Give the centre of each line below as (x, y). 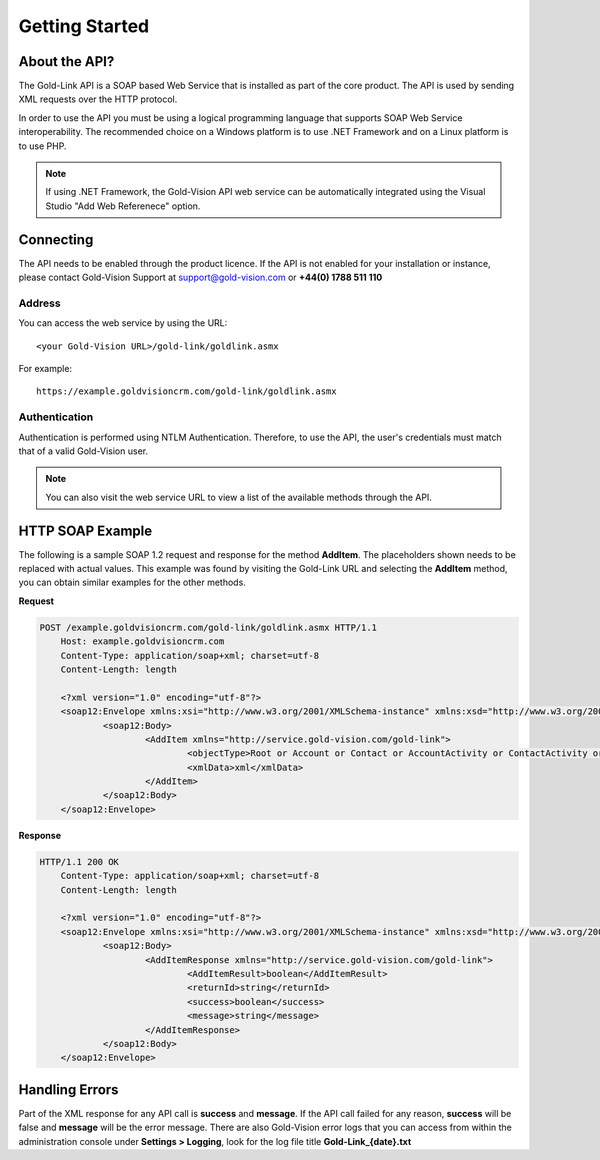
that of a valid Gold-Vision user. (83, 451)
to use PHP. (42, 146)
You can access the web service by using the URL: (123, 323)
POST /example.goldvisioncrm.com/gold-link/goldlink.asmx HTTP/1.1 (208, 627)
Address (39, 303)
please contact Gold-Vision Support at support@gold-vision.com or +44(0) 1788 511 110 (200, 277)
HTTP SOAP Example (85, 530)
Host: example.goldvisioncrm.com (142, 641)
